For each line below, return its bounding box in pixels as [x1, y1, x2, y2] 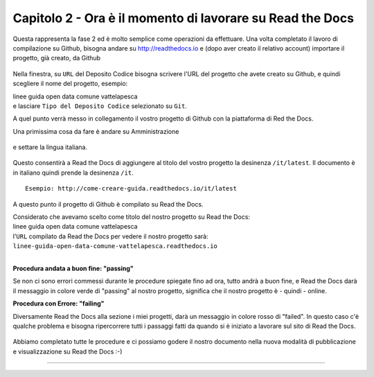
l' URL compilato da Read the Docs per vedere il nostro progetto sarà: [12, 232, 208, 240]
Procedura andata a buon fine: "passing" [12, 264, 134, 272]
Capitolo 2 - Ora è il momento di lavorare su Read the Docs [12, 10, 355, 26]
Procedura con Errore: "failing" [12, 299, 105, 308]
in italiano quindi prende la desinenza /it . [12, 168, 134, 177]
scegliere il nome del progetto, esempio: [12, 80, 128, 88]
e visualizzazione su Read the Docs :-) [12, 347, 123, 356]
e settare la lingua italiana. [12, 143, 88, 152]
